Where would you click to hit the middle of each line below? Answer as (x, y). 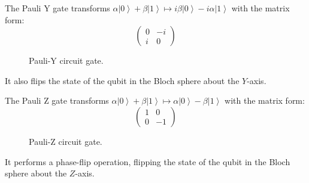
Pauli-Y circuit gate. (66, 61)
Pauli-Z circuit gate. (66, 141)
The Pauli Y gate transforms (57, 8)
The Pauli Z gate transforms (57, 100)
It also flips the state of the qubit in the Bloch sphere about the (122, 80)
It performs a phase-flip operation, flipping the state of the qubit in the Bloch (148, 161)
